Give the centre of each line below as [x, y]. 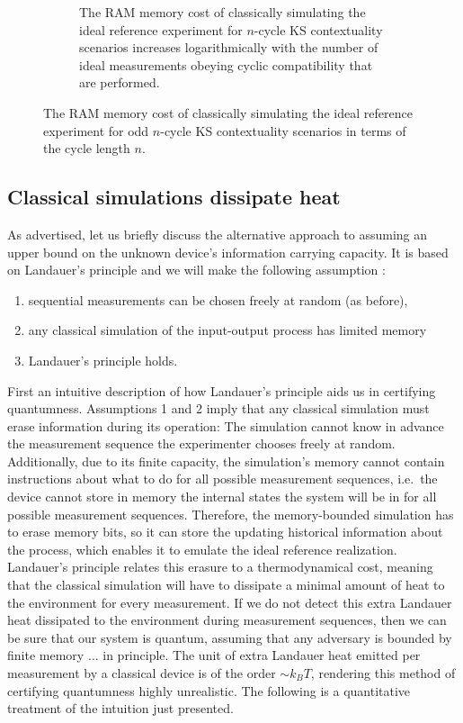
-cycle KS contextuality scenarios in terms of [283, 130]
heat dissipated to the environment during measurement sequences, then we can [227, 620]
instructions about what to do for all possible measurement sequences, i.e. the [223, 479]
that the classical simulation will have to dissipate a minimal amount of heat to [226, 585]
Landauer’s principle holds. [103, 360]
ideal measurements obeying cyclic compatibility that [226, 64]
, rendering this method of [383, 673]
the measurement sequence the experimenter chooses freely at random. [201, 443]
